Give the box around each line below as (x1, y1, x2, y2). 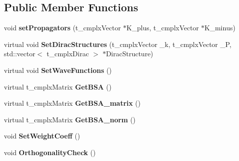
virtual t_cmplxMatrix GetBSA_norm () (4, 114, 136, 124)
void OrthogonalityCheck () (4, 147, 96, 157)
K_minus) (204, 23, 236, 33)
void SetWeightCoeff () (4, 131, 80, 141)
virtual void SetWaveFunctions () (4, 65, 112, 75)
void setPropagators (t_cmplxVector (4, 23, 121, 33)
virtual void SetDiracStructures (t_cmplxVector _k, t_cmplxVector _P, (4, 39, 232, 49)
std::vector (4, 48, 35, 59)
